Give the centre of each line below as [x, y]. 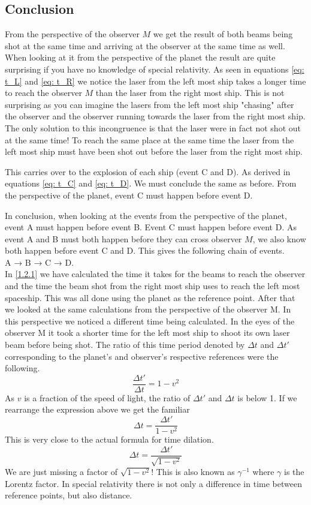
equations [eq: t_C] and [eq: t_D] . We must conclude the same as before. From [151, 183]
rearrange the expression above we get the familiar [97, 409]
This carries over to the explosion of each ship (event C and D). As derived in [148, 171]
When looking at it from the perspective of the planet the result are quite [140, 57]
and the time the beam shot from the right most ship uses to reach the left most [153, 286]
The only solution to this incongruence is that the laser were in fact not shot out [153, 127]
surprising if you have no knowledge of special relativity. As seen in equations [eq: [155, 69]
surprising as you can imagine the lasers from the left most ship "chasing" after [150, 104]
